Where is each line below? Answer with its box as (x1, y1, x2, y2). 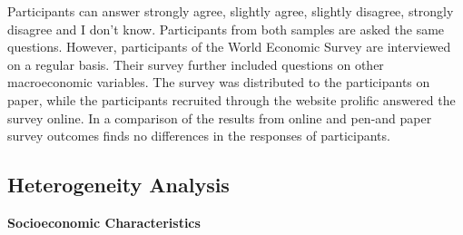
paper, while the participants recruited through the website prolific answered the (7, 90, 456, 109)
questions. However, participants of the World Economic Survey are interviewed (7, 37, 451, 56)
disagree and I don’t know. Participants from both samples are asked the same (7, 19, 445, 38)
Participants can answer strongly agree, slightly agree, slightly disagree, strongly (7, 2, 454, 20)
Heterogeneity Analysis (7, 171, 230, 199)
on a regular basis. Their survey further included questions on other (7, 54, 384, 73)
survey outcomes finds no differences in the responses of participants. (7, 126, 390, 145)
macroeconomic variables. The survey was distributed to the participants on (7, 73, 430, 92)
